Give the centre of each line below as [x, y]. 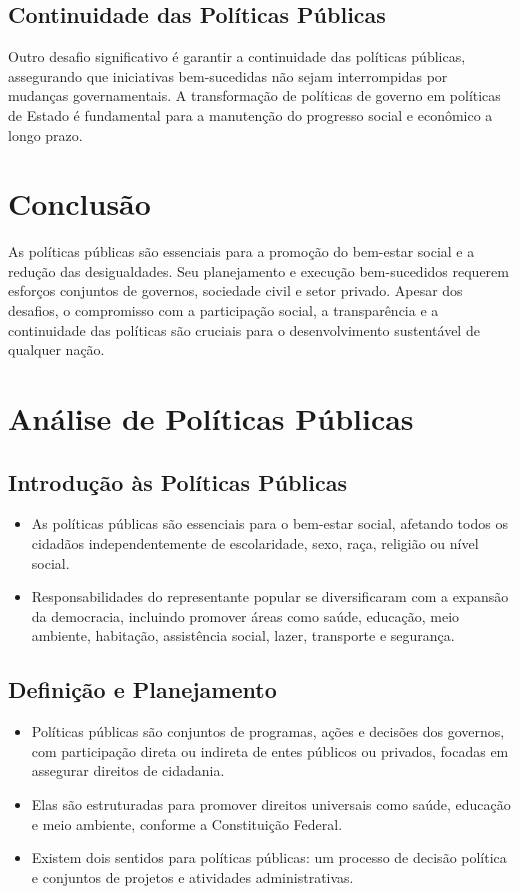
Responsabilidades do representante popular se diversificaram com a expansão [270, 596]
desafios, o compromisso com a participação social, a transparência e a [223, 310]
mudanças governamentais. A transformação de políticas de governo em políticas [254, 95]
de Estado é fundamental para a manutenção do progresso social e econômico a [250, 114]
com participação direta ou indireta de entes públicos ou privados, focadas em [270, 750]
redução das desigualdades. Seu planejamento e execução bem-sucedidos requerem [258, 270]
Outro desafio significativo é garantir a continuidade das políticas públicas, [237, 56]
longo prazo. [45, 134]
